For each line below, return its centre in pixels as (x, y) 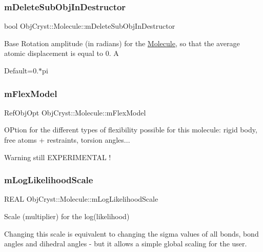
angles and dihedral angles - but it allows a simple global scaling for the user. (126, 244)
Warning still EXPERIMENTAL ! (58, 157)
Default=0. (22, 70)
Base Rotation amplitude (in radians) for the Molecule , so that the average (122, 43)
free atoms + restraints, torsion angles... (67, 140)
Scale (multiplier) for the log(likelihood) (67, 216)
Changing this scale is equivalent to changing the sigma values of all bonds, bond (131, 233)
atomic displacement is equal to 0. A (62, 53)
